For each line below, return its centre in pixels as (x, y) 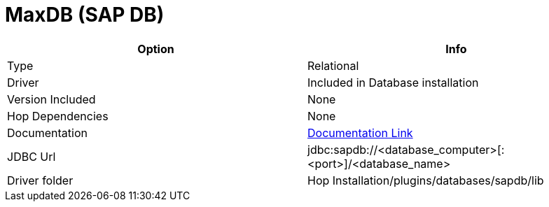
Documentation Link (360, 133)
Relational (333, 65)
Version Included (51, 99)
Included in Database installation (393, 82)
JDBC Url (32, 156)
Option (156, 49)
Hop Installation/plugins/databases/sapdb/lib (426, 180)
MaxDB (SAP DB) (85, 15)
